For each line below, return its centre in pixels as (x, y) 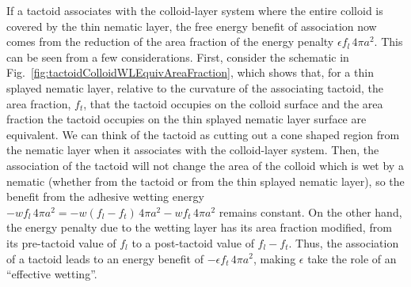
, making (274, 258)
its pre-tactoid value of (61, 242)
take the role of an (352, 258)
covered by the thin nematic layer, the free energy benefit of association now (192, 26)
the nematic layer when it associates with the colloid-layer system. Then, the (193, 150)
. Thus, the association (344, 242)
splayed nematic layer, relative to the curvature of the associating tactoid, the (195, 87)
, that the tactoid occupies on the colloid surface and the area (233, 103)
